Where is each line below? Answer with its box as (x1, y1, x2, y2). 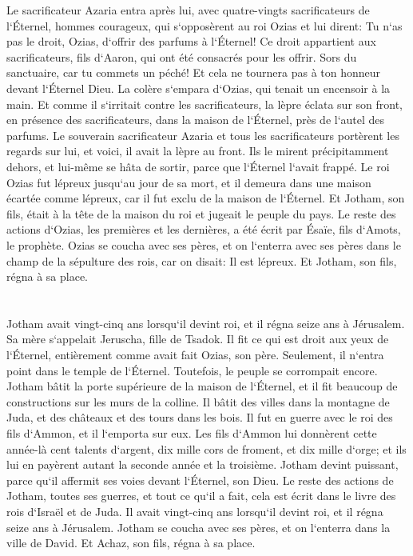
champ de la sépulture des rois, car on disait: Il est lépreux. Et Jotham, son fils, (6, 252, 397, 269)
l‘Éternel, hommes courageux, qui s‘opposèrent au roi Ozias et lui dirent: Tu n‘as (6, 17, 403, 34)
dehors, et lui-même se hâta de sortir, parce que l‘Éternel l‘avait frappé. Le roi (6, 158, 390, 174)
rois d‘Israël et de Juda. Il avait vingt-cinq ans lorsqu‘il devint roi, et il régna (6, 503, 383, 519)
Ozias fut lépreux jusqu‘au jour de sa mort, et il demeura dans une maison (6, 174, 371, 190)
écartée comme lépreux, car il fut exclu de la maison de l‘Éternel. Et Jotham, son (6, 190, 405, 206)
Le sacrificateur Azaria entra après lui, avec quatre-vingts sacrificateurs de (6, 2, 370, 18)
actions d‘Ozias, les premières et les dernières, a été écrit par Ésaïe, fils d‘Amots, (6, 221, 401, 238)
